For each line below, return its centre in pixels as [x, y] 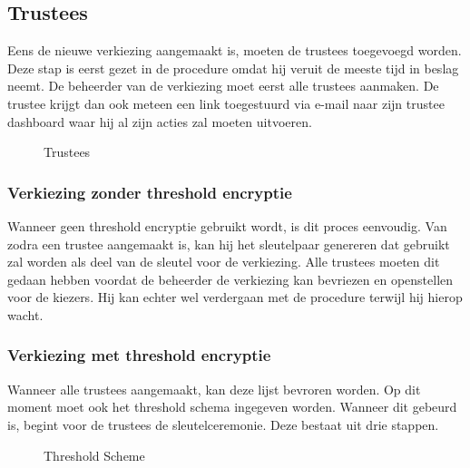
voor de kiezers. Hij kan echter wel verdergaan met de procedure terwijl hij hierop [235, 297]
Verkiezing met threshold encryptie [139, 355]
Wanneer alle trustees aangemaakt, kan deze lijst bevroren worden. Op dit [214, 389]
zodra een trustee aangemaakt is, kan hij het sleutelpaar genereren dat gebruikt [229, 244]
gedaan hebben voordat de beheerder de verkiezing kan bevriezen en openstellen [230, 279]
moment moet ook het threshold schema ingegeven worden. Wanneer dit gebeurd [232, 407]
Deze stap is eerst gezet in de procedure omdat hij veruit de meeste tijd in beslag [233, 68]
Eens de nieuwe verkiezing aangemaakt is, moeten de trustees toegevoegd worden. [235, 50]
